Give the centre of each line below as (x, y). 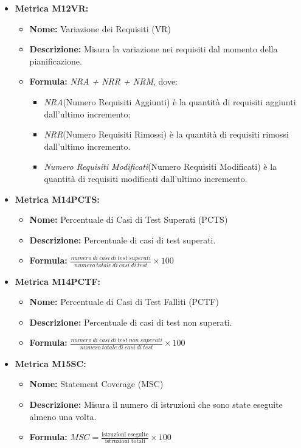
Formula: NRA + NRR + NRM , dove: (103, 81)
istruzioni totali (125, 442)
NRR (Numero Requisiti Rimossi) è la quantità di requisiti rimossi (166, 134)
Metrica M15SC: (50, 363)
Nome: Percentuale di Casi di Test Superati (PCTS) (129, 219)
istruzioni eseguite (125, 434)
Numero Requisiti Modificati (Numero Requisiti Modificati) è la (161, 166)
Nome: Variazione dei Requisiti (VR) (100, 28)
